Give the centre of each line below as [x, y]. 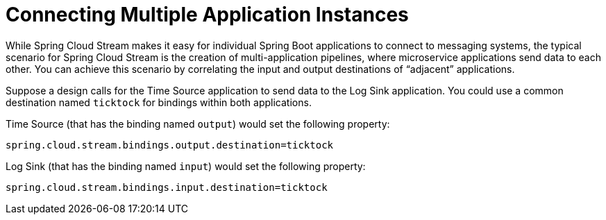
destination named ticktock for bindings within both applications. [159, 102]
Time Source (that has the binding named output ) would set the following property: [198, 124]
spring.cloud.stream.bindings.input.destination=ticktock [167, 187]
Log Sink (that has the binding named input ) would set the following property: [186, 166]
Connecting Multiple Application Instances [207, 15]
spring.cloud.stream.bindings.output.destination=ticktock [170, 145]
